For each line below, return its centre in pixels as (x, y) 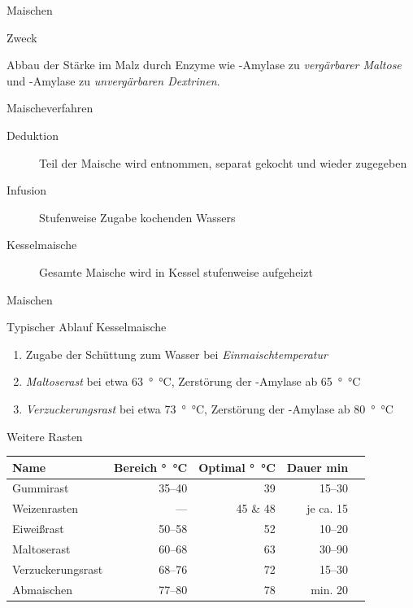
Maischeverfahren (50, 108)
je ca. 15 (328, 508)
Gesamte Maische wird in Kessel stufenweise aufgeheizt (176, 271)
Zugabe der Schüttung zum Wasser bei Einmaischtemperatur (176, 354)
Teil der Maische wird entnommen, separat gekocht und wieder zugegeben (223, 162)
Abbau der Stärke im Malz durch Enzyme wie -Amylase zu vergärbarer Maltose (204, 65)
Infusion (27, 190)
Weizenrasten (46, 508)
